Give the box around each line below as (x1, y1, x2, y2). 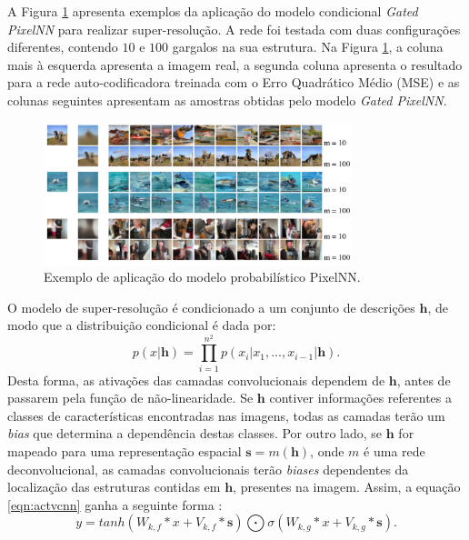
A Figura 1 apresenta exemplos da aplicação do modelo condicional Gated (7, 2, 418, 20)
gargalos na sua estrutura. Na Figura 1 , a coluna (172, 37, 444, 56)
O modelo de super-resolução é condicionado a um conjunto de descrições (7, 297, 415, 316)
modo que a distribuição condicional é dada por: (7, 315, 276, 335)
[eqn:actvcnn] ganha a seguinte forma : (7, 495, 223, 514)
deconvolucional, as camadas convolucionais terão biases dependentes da (7, 459, 409, 478)
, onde (310, 441, 344, 460)
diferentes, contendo (7, 37, 118, 56)
